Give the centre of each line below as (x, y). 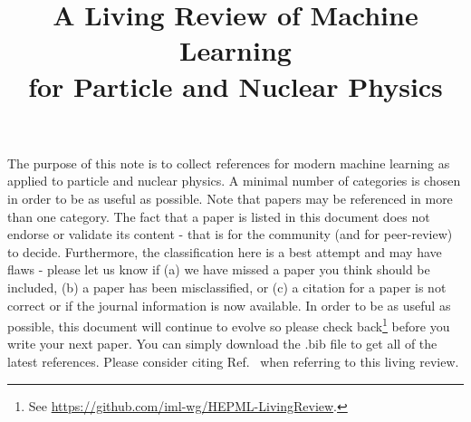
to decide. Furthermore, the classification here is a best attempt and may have (225, 251)
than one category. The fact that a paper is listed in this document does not (219, 216)
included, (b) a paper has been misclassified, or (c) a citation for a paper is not (227, 287)
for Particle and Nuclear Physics (235, 86)
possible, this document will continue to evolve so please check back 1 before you (229, 325)
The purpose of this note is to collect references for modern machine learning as (229, 163)
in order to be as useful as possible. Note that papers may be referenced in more (230, 198)
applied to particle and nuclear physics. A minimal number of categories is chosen (234, 181)
